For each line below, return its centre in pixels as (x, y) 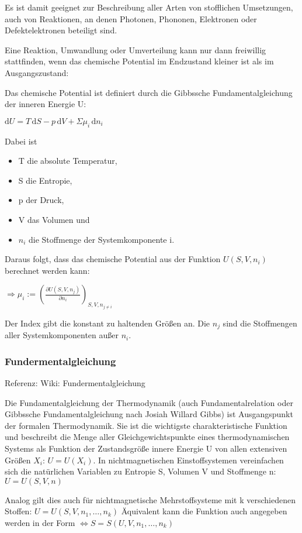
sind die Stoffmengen (260, 323)
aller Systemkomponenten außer (62, 335)
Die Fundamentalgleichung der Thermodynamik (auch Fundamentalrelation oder (149, 402)
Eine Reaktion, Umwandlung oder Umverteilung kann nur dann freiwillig (136, 49)
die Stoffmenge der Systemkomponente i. (102, 239)
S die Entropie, (45, 180)
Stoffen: (18, 511)
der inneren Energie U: (46, 104)
